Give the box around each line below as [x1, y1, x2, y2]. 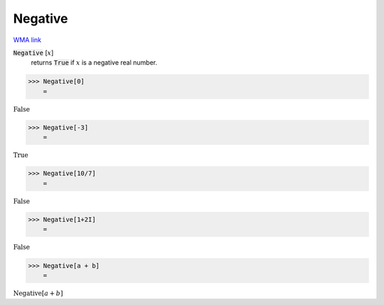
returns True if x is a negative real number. [31, 58, 158, 67]
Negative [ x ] [13, 48, 54, 57]
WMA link [13, 36, 42, 44]
